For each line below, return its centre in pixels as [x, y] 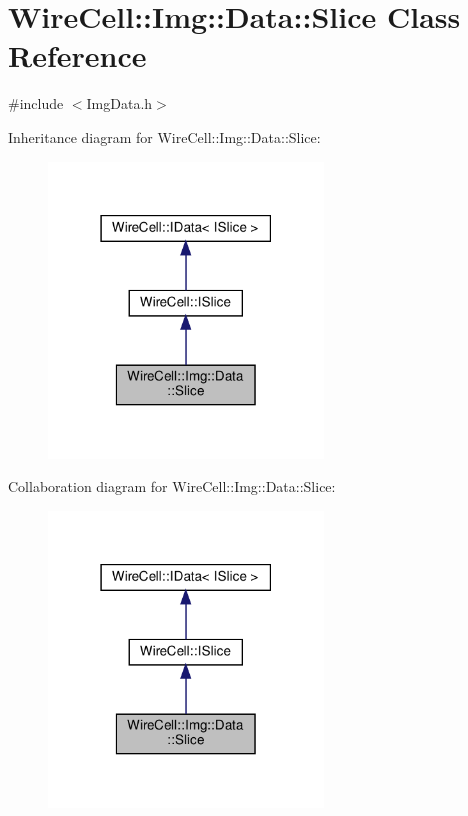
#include [36, 103]
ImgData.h [119, 103]
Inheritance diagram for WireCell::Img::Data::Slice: [164, 136]
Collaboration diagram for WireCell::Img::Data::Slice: [172, 486]
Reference [77, 55]
